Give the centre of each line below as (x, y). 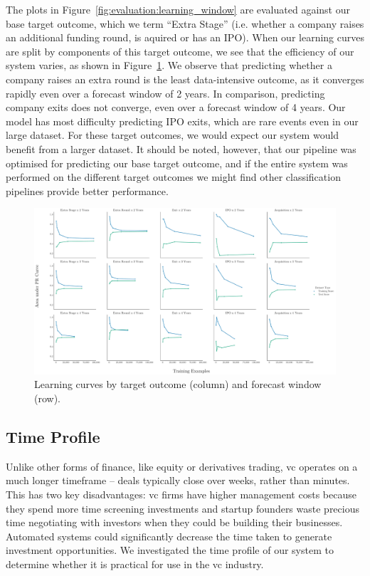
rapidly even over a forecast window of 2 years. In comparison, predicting (165, 93)
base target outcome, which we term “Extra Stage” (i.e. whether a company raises (185, 23)
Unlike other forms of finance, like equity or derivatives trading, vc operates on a (182, 466)
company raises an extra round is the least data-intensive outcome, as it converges (185, 79)
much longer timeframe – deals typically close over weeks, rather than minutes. (178, 480)
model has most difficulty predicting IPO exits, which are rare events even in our (182, 121)
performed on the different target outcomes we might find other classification (173, 177)
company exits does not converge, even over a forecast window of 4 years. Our (176, 107)
